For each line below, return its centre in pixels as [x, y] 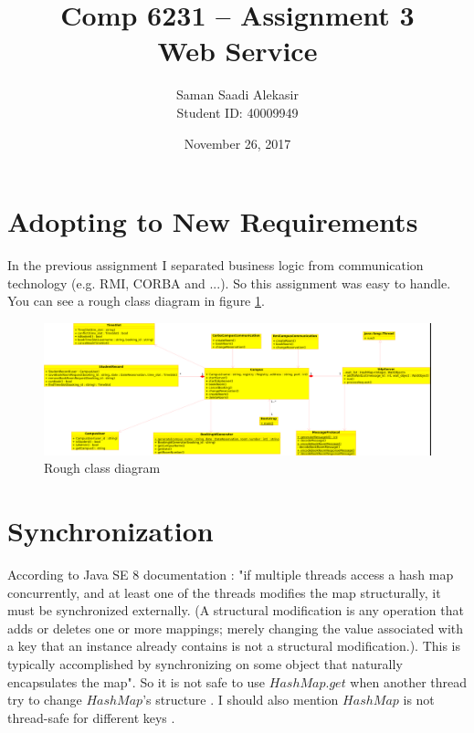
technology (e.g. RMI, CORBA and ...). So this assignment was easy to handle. [229, 283]
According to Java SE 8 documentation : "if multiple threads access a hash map [231, 575]
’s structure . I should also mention [241, 700]
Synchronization [111, 531]
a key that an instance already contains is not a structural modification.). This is [234, 646]
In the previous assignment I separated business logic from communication [216, 265]
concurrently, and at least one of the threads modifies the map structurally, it [224, 592]
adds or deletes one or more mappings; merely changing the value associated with [236, 628]
